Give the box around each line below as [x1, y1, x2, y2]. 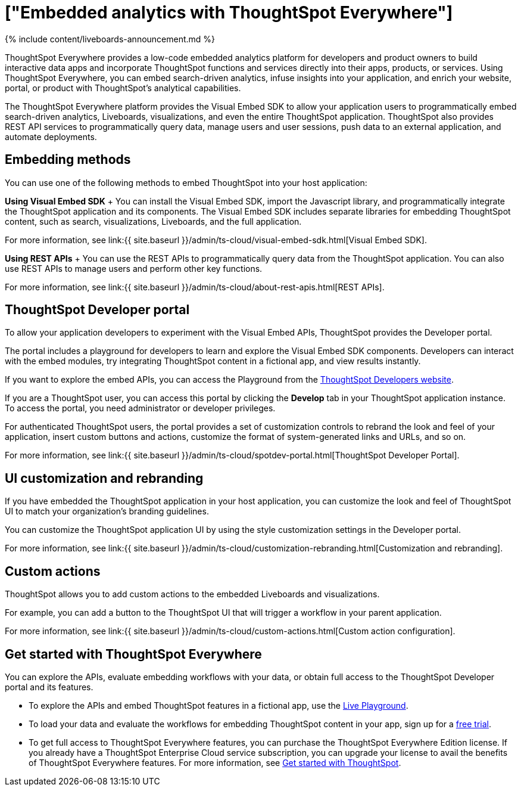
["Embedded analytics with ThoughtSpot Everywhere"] [5, 2, 453, 23]
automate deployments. [5, 131, 97, 142]
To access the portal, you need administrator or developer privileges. [5, 403, 276, 414]
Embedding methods [5, 152, 131, 167]
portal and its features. [5, 681, 93, 692]
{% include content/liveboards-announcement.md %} [5, 33, 216, 44]
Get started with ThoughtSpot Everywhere [5, 646, 262, 662]
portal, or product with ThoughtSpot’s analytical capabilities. [5, 82, 241, 93]
